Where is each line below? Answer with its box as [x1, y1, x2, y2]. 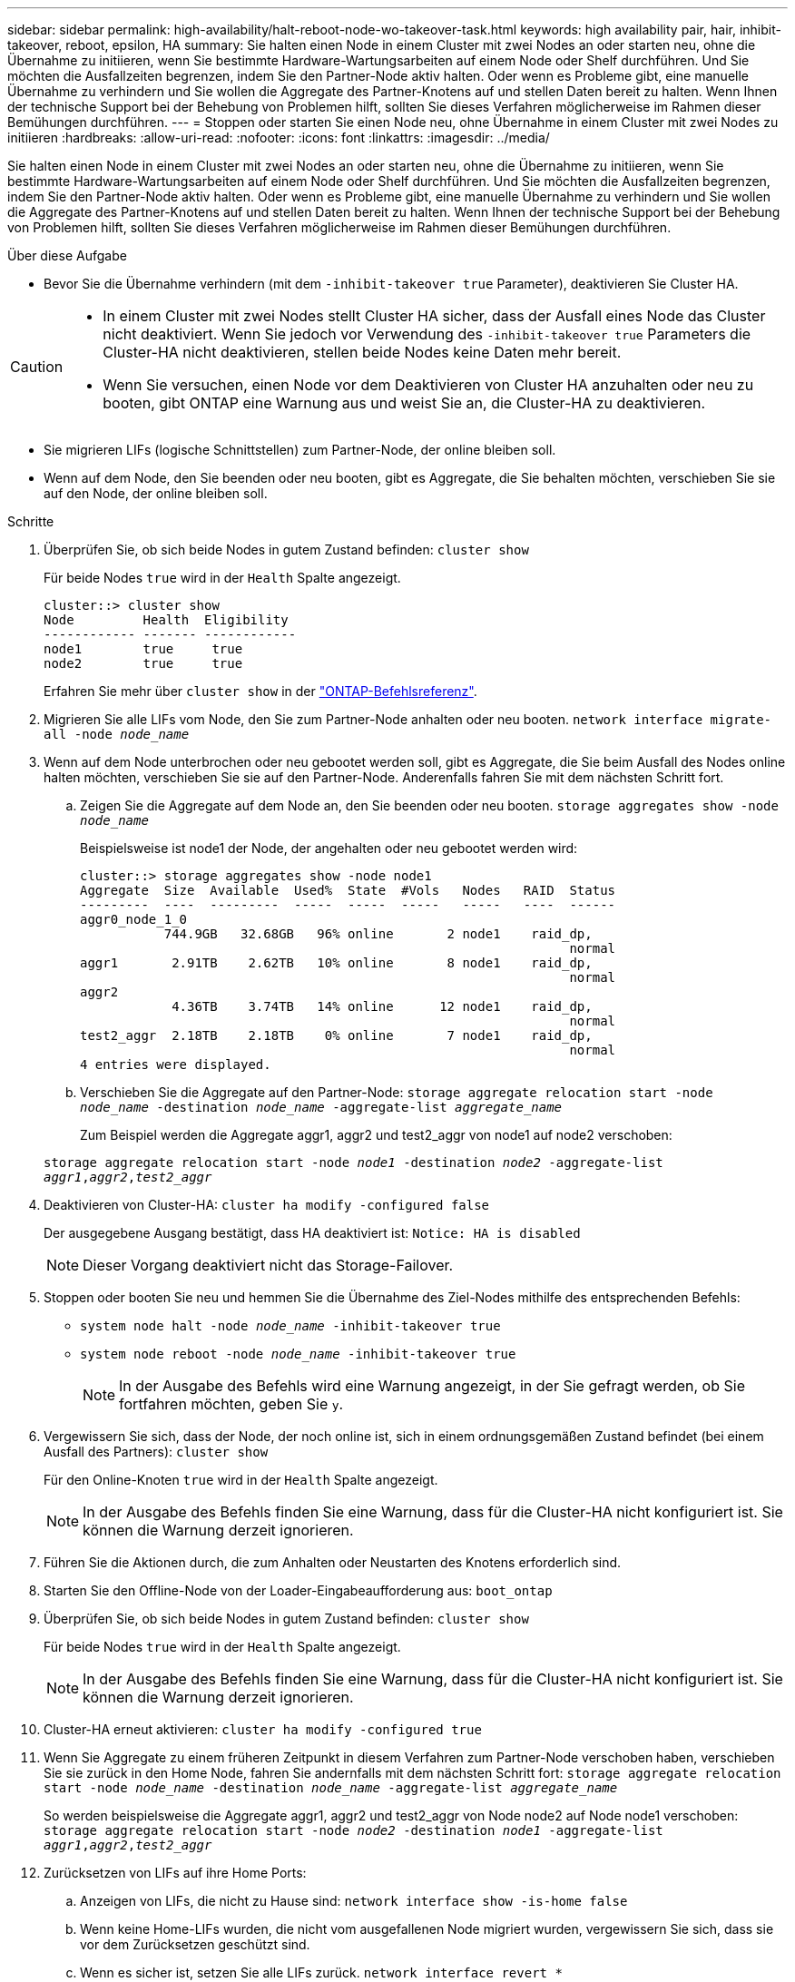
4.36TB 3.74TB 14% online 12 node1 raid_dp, [172, 999, 593, 1014]
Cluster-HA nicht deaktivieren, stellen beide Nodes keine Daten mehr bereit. [103, 343, 622, 361]
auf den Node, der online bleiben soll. [44, 486, 268, 501]
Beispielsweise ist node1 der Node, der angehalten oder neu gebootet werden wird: [80, 840, 578, 856]
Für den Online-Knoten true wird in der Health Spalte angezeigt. [44, 1472, 438, 1487]
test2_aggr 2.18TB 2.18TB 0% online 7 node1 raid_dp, [80, 1028, 593, 1043]
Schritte [7, 514, 54, 529]
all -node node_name [44, 727, 190, 741]
